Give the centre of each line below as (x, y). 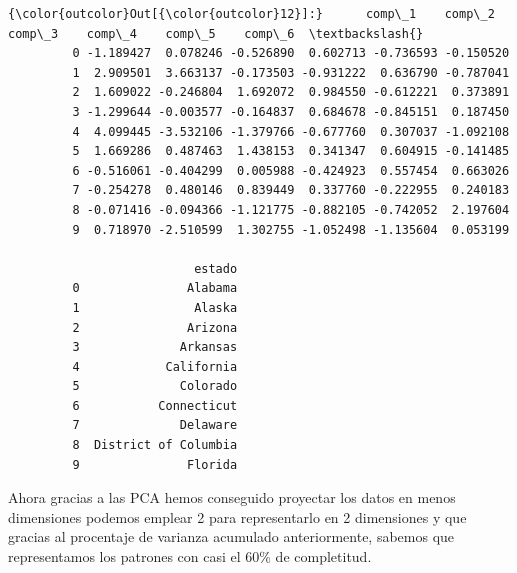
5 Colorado (155, 386)
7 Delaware (155, 425)
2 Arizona (155, 327)
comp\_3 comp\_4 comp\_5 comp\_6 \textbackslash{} (216, 33)
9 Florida (155, 464)
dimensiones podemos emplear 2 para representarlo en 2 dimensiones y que (237, 516)
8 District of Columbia (155, 445)
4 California (155, 366)
